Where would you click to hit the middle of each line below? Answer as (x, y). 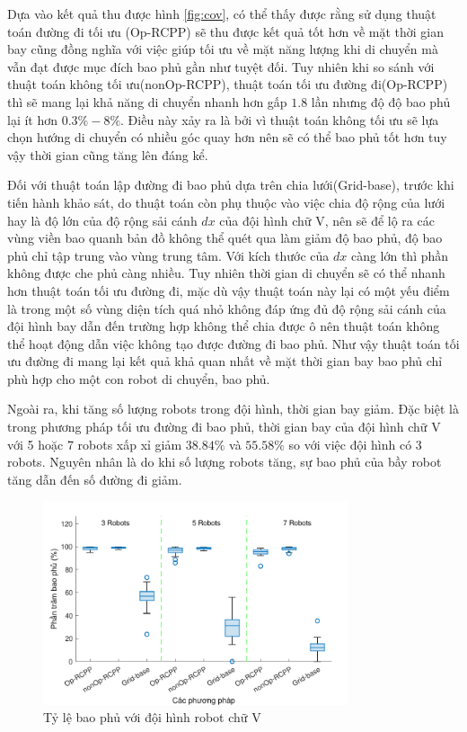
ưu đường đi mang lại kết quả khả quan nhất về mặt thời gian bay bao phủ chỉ (225, 361)
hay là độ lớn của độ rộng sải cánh (102, 220)
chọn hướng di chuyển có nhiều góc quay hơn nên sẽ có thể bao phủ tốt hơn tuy (227, 137)
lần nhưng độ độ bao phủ (381, 101)
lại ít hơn (33, 119)
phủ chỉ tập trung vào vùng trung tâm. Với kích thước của (168, 255)
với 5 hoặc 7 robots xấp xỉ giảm (95, 444)
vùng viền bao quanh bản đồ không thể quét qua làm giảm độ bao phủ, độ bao (225, 238)
